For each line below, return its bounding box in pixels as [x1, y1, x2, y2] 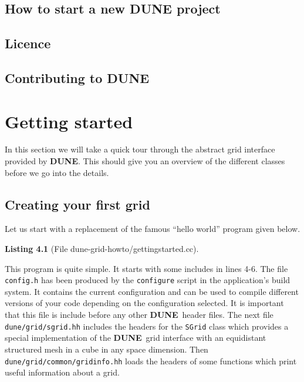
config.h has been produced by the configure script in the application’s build [5, 274, 291, 286]
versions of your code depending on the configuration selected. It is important [5, 297, 284, 309]
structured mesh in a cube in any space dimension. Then [5, 343, 208, 355]
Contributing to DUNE [5, 68, 150, 87]
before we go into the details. [5, 166, 109, 178]
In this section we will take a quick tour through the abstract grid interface [5, 143, 275, 155]
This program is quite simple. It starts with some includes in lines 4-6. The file [5, 262, 288, 274]
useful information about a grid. [5, 366, 120, 378]
